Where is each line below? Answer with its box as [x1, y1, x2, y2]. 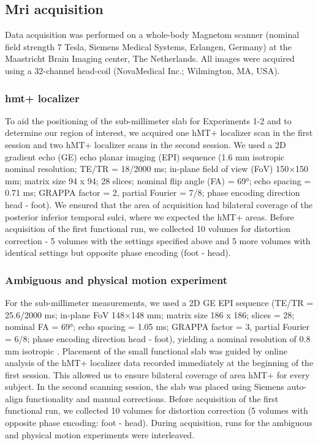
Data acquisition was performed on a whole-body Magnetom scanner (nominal [5, 28, 300, 41]
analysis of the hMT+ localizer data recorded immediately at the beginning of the [5, 356, 314, 369]
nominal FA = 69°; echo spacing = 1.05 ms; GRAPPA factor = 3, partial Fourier [5, 320, 310, 333]
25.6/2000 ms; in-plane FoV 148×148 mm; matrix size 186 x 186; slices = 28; [5, 308, 295, 321]
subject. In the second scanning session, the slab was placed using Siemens [5, 380, 284, 393]
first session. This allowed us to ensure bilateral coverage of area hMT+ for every [5, 368, 310, 381]
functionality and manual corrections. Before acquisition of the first [26, 392, 279, 405]
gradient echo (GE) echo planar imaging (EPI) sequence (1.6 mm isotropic [5, 150, 285, 163]
